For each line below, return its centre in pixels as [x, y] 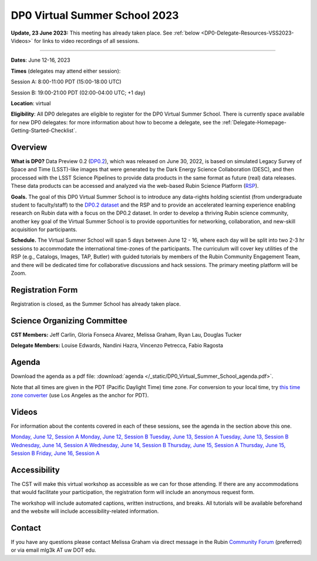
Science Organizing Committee [69, 321]
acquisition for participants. [44, 229]
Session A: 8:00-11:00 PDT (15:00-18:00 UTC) [66, 82]
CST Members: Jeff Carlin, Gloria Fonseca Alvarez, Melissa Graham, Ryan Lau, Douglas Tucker [126, 334]
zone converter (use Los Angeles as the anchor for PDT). [80, 395]
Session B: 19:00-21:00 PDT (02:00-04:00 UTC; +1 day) [78, 92]
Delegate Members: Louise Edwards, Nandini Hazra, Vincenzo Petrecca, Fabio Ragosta [117, 346]
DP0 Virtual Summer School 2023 [95, 15]
